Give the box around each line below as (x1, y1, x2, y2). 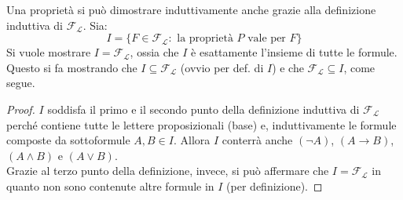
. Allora (173, 132, 211, 148)
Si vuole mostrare (6, 44, 91, 60)
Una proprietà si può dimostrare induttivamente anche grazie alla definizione (6, 2, 376, 17)
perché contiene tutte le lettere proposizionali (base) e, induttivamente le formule (6, 116, 397, 133)
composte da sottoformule (6, 132, 130, 148)
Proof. (6, 100, 35, 117)
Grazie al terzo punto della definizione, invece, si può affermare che (6, 162, 329, 179)
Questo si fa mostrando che (6, 59, 137, 75)
